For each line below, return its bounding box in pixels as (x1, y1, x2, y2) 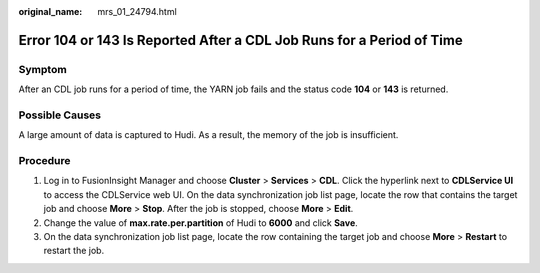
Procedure (18, 154, 71, 168)
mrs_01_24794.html (97, 6, 177, 17)
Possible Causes (18, 108, 102, 122)
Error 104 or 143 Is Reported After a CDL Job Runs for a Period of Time (18, 31, 464, 49)
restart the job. (43, 245, 105, 257)
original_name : (18, 6, 83, 17)
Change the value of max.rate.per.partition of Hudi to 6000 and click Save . (43, 216, 359, 229)
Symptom (18, 62, 67, 76)
